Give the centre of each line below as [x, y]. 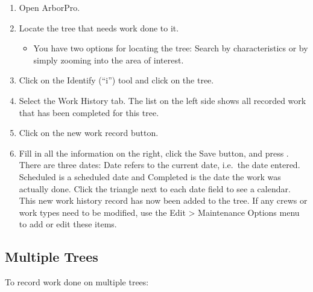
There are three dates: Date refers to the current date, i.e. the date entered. [160, 165]
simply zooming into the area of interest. [109, 60]
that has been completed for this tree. [89, 112]
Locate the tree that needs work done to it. [99, 28]
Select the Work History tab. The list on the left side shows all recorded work [163, 100]
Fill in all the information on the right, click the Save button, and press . [154, 153]
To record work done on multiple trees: [77, 282]
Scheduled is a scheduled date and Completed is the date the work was [150, 176]
